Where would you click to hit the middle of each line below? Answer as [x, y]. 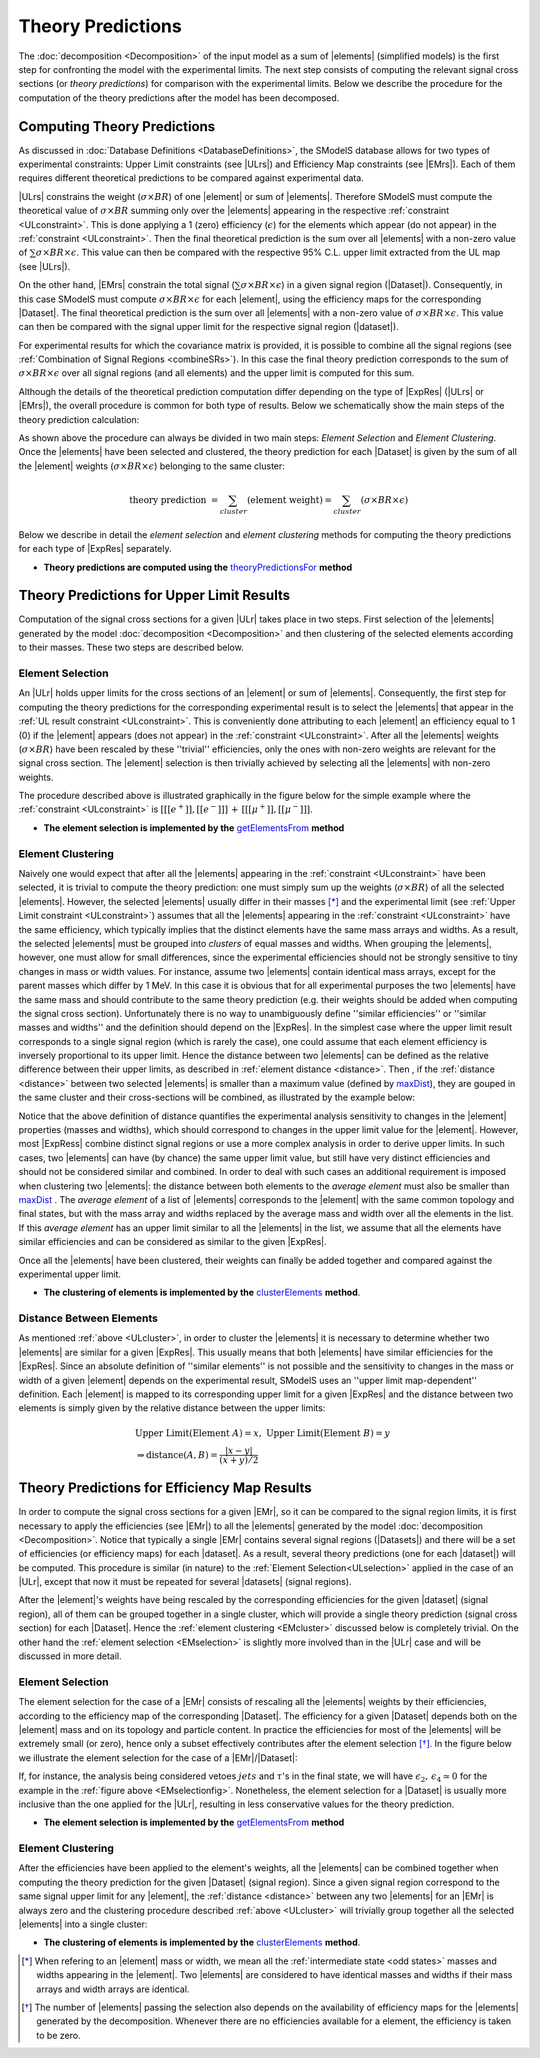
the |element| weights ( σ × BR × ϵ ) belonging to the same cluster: [151, 466]
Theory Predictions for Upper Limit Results [154, 595]
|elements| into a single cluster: [83, 1924]
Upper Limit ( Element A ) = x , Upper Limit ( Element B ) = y [262, 1433]
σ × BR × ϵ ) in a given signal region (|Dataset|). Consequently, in [372, 285]
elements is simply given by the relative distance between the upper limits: [172, 1408]
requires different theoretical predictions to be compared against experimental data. [191, 178]
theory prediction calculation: [79, 419]
